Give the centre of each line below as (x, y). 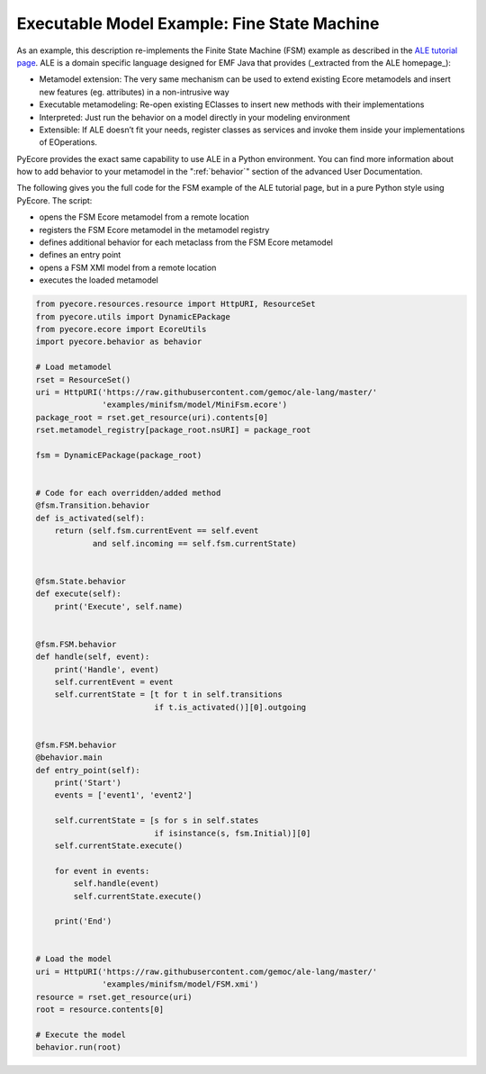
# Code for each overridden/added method (128, 493)
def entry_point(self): (88, 770)
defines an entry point (80, 255)
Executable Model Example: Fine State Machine (198, 23)
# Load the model (74, 959)
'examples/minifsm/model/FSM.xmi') (180, 984)
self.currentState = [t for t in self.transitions (168, 695)
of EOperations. (68, 142)
